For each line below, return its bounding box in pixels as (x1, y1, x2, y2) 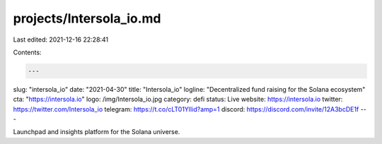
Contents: (13, 48, 42, 56)
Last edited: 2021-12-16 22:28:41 (13, 35, 109, 44)
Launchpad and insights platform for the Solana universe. (13, 128, 180, 136)
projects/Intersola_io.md (13, 11, 162, 26)
